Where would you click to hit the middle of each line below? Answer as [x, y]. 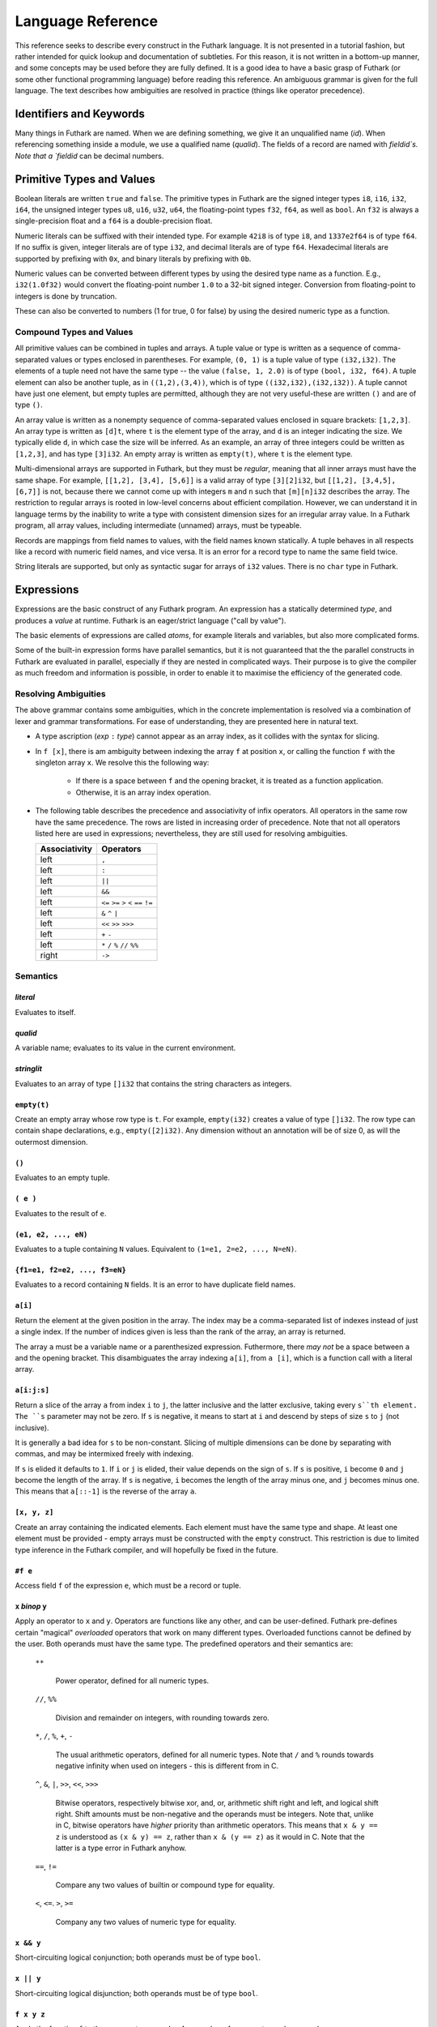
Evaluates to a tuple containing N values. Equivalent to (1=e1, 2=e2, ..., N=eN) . [156, 1249]
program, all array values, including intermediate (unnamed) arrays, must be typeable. [159, 525]
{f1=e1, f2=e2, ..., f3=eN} [71, 1270]
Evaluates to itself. [45, 1012]
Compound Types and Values [74, 332]
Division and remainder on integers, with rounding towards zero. [163, 1717]
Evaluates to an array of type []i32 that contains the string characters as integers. [153, 1083]
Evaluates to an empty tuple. [63, 1178]
